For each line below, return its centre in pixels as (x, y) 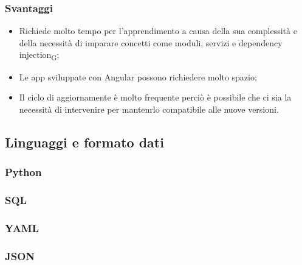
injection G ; (39, 55)
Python (23, 172)
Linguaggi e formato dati (84, 142)
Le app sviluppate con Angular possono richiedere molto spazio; (138, 76)
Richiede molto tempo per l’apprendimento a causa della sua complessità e (158, 31)
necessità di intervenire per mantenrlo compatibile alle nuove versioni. (149, 109)
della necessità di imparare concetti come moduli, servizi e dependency (151, 42)
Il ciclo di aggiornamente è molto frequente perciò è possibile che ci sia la (155, 97)
